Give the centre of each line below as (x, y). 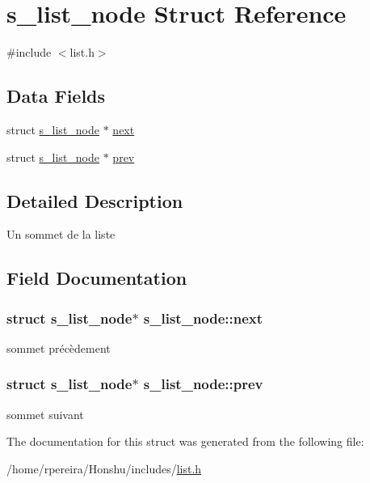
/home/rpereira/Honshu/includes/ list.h (104, 468)
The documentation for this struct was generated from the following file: (185, 441)
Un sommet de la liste (61, 234)
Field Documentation (97, 278)
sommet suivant (45, 414)
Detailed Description (95, 200)
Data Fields (56, 96)
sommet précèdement (59, 347)
